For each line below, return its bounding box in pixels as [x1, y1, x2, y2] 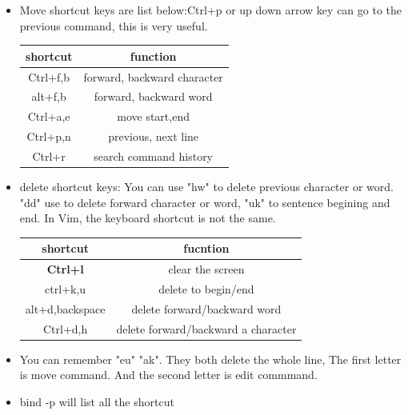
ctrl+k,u [45, 280, 86, 297]
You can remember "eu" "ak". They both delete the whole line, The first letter [19, 350, 402, 367]
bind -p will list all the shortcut [19, 393, 174, 409]
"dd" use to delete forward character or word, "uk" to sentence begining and [19, 194, 390, 210]
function [130, 47, 177, 64]
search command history [94, 147, 214, 164]
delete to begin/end [158, 280, 254, 297]
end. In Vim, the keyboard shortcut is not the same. [19, 209, 276, 226]
